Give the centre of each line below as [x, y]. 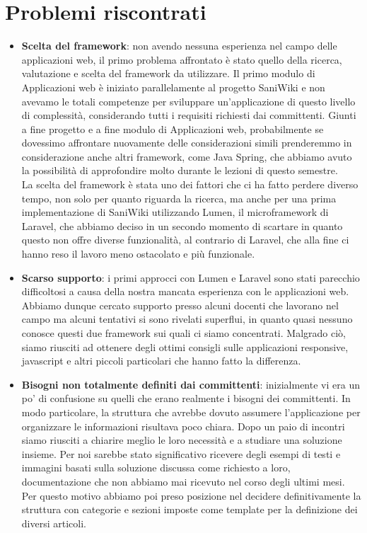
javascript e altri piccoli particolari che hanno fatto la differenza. [161, 361]
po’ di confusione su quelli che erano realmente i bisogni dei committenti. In [186, 398]
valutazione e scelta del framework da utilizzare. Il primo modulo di [168, 73]
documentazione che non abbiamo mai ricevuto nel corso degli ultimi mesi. [183, 481]
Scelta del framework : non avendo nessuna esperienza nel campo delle [179, 46]
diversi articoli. [54, 523]
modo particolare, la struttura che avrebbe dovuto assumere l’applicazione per [191, 412]
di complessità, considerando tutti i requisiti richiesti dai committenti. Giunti [189, 115]
